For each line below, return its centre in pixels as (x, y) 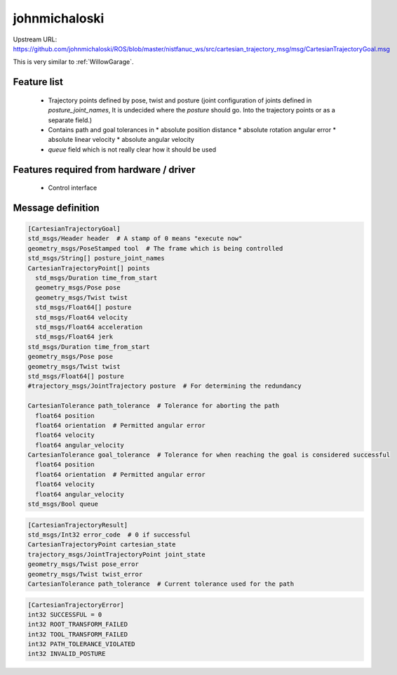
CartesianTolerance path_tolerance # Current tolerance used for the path (161, 584)
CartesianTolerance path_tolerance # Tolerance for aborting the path (154, 406)
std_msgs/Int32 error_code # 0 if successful (109, 535)
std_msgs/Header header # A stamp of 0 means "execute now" (135, 238)
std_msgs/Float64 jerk (74, 337)
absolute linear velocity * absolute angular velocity (121, 140)
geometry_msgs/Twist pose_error (83, 564)
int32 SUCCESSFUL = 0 (65, 614)
